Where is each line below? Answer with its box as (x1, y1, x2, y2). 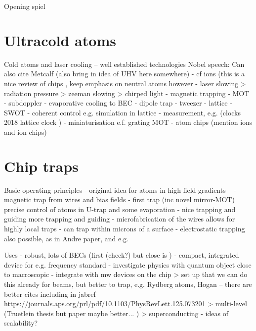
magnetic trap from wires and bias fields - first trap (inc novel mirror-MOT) (4, 194, 235, 205)
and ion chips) (4, 126, 47, 137)
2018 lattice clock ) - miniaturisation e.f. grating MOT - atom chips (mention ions (4, 117, 253, 127)
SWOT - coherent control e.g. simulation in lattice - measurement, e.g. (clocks (4, 107, 241, 117)
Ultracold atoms (4, 30, 116, 50)
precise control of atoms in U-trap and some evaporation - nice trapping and (4, 204, 236, 214)
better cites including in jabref (4, 288, 96, 299)
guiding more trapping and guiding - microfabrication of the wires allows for (4, 214, 235, 224)
